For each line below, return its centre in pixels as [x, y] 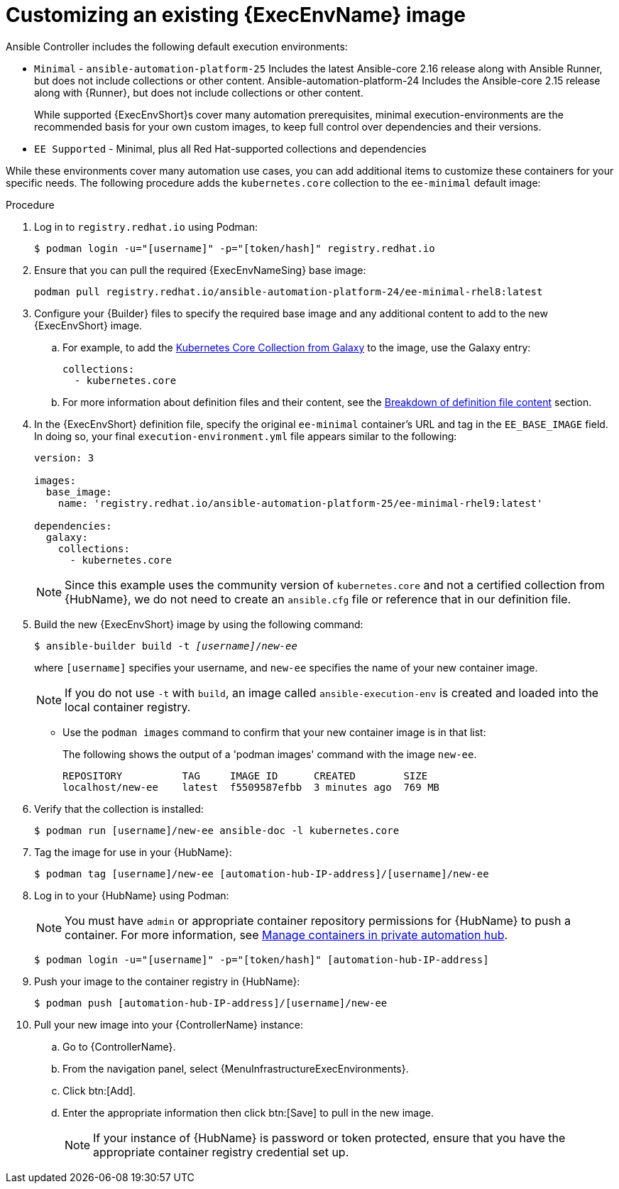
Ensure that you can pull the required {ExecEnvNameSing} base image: [200, 270]
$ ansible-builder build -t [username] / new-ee [166, 646]
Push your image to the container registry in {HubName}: [167, 981]
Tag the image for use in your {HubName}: [133, 852]
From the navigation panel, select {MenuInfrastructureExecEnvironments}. [236, 1068]
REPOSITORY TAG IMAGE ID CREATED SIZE [245, 776]
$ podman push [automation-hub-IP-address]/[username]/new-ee [211, 1003]
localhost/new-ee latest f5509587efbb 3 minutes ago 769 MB [251, 787]
